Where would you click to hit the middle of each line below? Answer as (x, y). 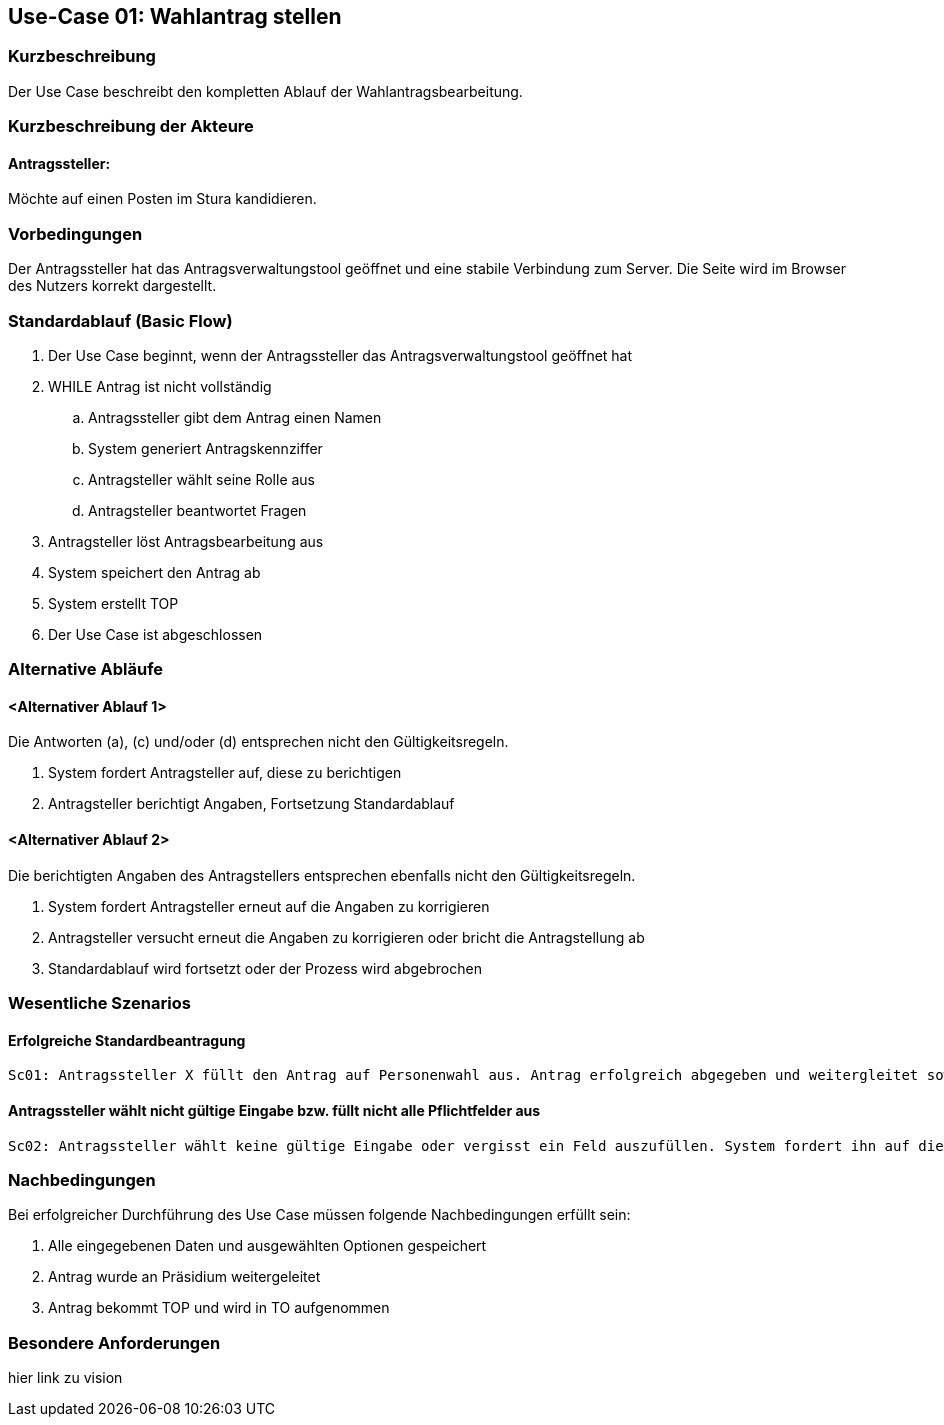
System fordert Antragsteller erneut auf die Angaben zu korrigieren (269, 906)
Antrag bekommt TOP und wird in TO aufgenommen (219, 1308)
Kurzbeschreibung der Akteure (131, 126)
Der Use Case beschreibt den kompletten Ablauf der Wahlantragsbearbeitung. (265, 91)
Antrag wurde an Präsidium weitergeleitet (184, 1277)
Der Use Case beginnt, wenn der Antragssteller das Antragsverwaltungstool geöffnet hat (340, 355)
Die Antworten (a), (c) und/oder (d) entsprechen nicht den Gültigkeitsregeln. (258, 742)
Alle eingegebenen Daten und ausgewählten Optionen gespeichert (267, 1246)
